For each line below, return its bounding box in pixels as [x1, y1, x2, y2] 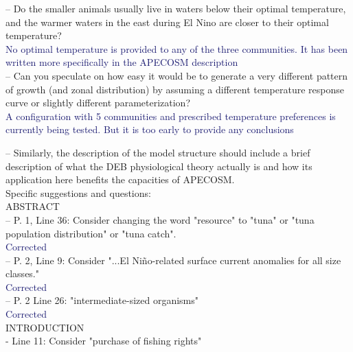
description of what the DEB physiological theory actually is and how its [5, 159, 312, 173]
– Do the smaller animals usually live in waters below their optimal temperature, [5, 1, 346, 15]
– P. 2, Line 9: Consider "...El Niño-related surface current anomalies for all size [5, 253, 341, 267]
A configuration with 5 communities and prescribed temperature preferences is [5, 108, 336, 123]
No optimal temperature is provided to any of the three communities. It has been [5, 41, 348, 56]
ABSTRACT [5, 199, 60, 213]
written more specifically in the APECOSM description [5, 55, 238, 69]
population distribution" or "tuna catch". [5, 226, 176, 240]
